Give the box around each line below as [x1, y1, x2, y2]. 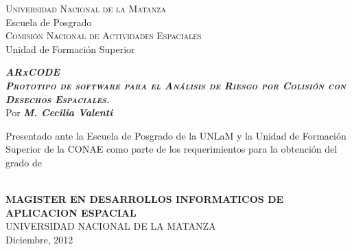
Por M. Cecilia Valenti [5, 105, 113, 120]
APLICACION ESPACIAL [5, 205, 137, 219]
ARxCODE [5, 65, 60, 79]
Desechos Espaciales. [5, 91, 110, 106]
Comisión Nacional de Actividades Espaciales [5, 28, 202, 43]
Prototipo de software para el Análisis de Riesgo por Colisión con [5, 78, 346, 92]
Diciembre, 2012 [5, 232, 73, 246]
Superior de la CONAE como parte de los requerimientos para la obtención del [5, 142, 338, 156]
